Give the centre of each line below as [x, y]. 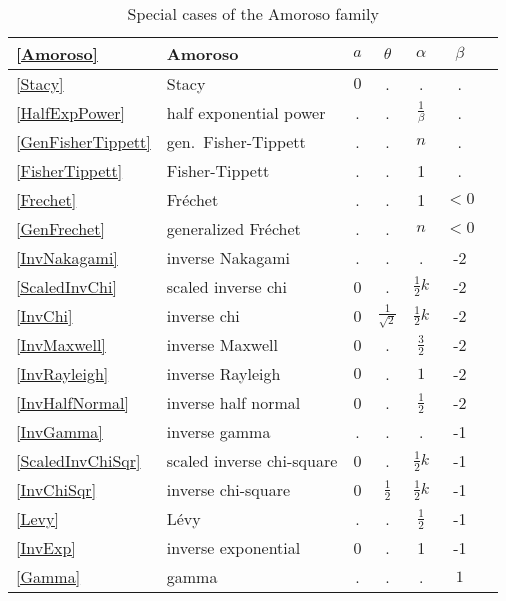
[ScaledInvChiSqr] [78, 461]
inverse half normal [233, 403]
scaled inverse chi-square [252, 461]
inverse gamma [218, 432]
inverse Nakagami [228, 257]
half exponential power [246, 112]
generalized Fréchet [233, 228]
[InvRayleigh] [62, 374]
